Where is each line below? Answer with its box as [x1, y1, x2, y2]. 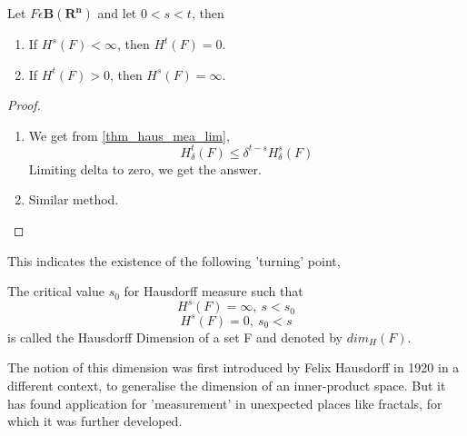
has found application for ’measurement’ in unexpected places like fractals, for [7, 393, 442, 412]
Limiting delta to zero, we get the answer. [28, 159, 262, 178]
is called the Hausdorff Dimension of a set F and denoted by [7, 327, 343, 346]
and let [97, 4, 137, 22]
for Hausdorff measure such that [124, 282, 303, 301]
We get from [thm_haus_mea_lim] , [28, 125, 230, 144]
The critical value [7, 282, 104, 301]
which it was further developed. [7, 411, 183, 431]
